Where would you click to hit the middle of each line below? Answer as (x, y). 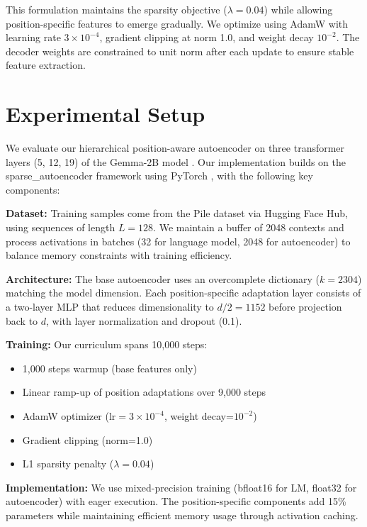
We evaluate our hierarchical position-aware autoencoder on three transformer (175, 148)
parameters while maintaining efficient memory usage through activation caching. (182, 515)
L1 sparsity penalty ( (68, 464)
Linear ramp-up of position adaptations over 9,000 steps (144, 392)
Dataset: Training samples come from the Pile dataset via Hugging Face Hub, (177, 213)
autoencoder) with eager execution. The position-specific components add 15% (176, 501)
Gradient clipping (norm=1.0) (87, 439)
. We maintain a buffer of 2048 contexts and (249, 227)
